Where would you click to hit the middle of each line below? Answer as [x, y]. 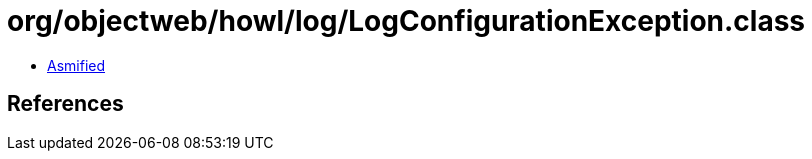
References [65, 104]
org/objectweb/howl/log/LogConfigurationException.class [406, 21]
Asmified [76, 65]
